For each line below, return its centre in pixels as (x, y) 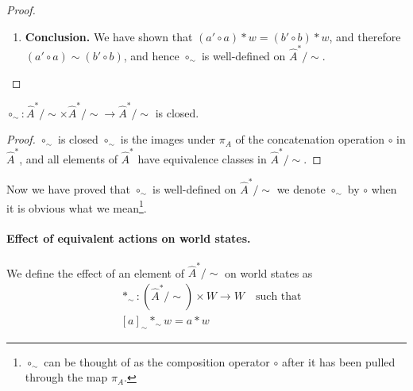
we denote (301, 189)
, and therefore (365, 36)
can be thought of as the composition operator (157, 361)
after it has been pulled (338, 361)
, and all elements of (68, 158)
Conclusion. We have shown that (109, 36)
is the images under (168, 139)
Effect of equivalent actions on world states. (129, 238)
